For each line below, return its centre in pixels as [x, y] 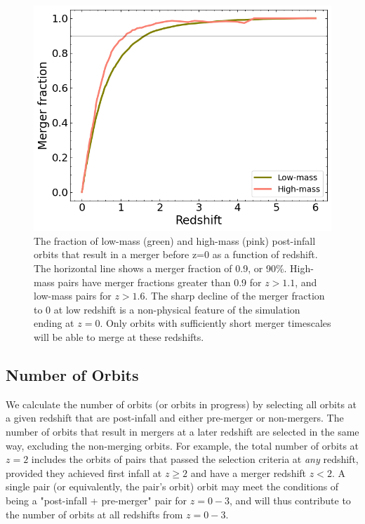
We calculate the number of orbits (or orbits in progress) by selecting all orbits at [181, 404]
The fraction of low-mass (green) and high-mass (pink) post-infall [175, 240]
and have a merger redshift [248, 472]
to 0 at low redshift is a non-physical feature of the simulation [167, 309]
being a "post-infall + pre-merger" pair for [97, 500]
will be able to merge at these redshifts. [119, 336]
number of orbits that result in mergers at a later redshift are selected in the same [182, 431]
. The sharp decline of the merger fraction [235, 296]
